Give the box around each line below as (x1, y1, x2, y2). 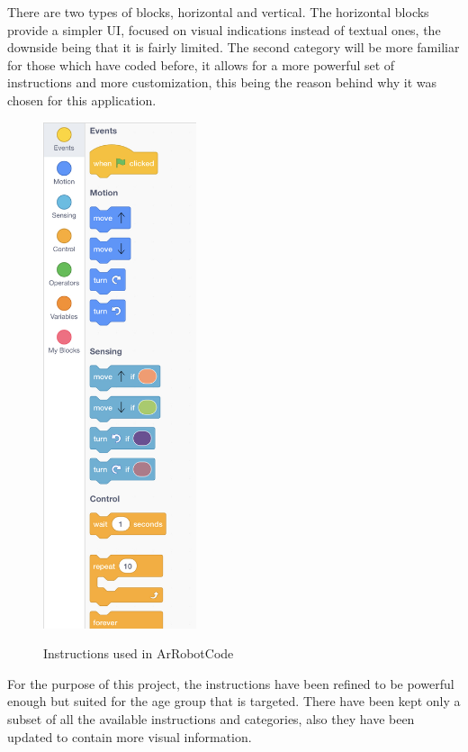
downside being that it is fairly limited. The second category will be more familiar (7, 38, 460, 57)
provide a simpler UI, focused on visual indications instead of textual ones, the (7, 20, 441, 39)
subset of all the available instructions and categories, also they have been (7, 709, 415, 728)
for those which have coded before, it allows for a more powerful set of (7, 55, 395, 74)
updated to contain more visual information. (7, 727, 252, 746)
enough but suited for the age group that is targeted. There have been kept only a (7, 692, 461, 711)
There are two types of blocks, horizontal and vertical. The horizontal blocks (7, 3, 429, 21)
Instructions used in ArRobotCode (43, 644, 234, 663)
